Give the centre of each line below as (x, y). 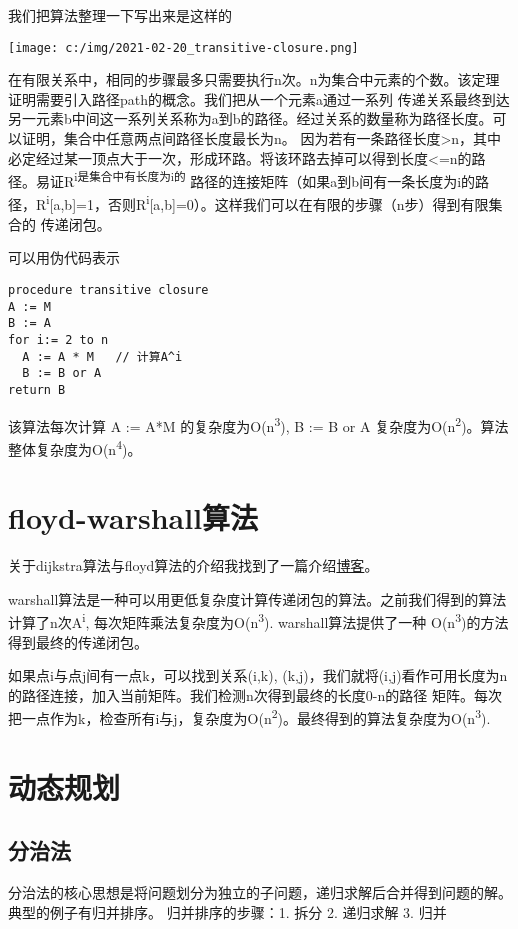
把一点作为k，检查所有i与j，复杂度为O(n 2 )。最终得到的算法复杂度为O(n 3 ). (249, 716)
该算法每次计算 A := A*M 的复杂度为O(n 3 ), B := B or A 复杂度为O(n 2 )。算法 (258, 424)
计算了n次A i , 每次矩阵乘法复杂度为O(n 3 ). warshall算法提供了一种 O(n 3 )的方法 (258, 620)
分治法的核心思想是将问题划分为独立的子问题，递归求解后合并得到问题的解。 (260, 892)
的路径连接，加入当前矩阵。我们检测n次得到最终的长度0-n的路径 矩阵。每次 (255, 694)
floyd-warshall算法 (133, 517)
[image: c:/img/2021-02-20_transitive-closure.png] (183, 47)
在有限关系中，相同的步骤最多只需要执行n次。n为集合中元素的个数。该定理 (254, 79)
